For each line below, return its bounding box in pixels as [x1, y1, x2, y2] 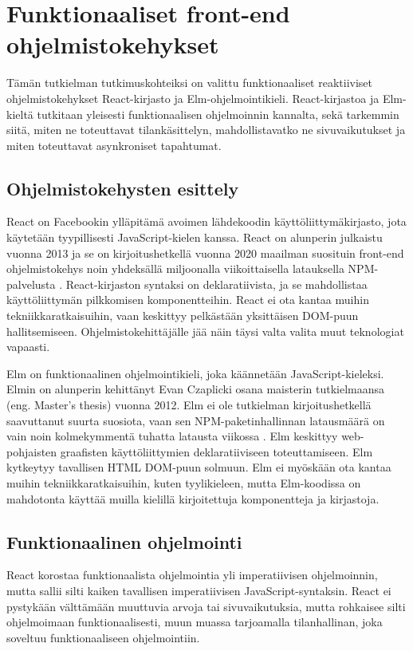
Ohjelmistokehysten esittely [6, 176, 239, 200]
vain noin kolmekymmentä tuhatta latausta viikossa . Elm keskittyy [6, 428, 338, 444]
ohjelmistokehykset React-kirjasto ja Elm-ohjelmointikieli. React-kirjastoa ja [6, 89, 380, 106]
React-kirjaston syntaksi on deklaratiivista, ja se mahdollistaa [65, 275, 368, 292]
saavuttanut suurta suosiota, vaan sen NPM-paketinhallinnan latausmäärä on [6, 412, 385, 428]
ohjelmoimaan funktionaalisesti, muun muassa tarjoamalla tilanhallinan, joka [6, 614, 383, 630]
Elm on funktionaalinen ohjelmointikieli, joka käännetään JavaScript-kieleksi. [6, 365, 384, 381]
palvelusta [6, 275, 56, 292]
